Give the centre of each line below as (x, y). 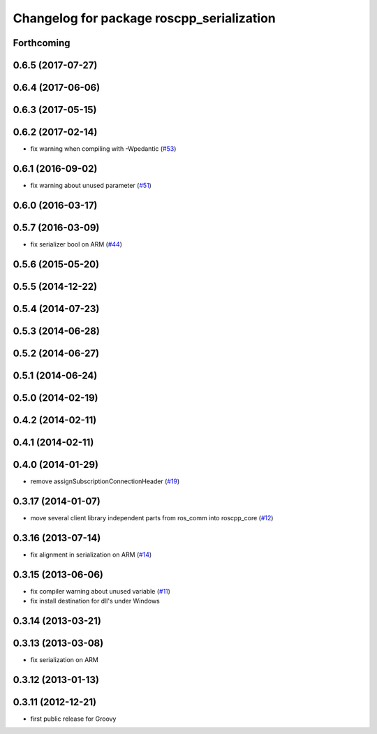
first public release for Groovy (73, 719)
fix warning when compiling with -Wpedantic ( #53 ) (103, 149)
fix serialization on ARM (65, 660)
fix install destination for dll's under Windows (95, 601)
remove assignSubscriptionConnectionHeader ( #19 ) (105, 481)
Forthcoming (42, 43)
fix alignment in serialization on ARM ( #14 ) (91, 555)
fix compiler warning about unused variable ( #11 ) (101, 591)
